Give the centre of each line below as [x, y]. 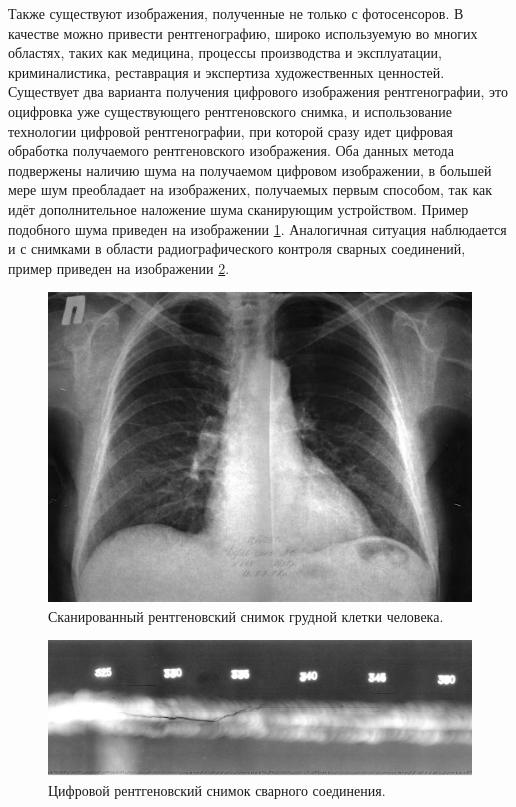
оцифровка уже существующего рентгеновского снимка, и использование [230, 110]
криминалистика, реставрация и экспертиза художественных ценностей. [226, 71]
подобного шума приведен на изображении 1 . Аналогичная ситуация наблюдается [257, 228]
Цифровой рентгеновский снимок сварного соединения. [217, 789]
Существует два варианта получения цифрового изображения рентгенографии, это [258, 91]
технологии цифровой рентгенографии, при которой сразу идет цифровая [230, 130]
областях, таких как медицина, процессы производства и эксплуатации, [225, 52]
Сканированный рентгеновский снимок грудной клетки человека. [246, 615]
